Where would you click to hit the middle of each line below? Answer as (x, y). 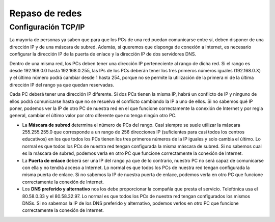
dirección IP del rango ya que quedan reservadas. (62, 85)
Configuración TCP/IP (47, 27)
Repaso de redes (46, 13)
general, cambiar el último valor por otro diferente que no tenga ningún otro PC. (93, 116)
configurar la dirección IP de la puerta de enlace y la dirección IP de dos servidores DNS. (103, 54)
